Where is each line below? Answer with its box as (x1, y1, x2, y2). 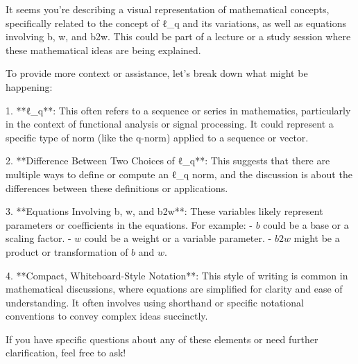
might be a (293, 231, 340, 245)
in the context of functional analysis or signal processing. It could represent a (6, 116, 334, 131)
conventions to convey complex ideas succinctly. (6, 309, 208, 323)
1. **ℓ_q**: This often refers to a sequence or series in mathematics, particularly (6, 103, 351, 117)
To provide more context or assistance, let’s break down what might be (6, 66, 308, 80)
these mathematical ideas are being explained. (6, 42, 201, 57)
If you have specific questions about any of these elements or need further (6, 331, 318, 346)
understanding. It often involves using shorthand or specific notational (6, 295, 304, 309)
